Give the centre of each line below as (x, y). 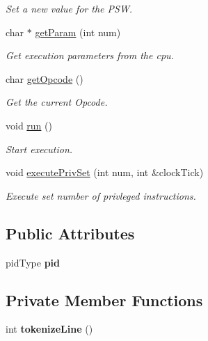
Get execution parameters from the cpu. (90, 55)
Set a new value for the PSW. (69, 8)
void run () (29, 125)
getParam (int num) (78, 32)
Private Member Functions (104, 300)
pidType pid (33, 262)
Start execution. (39, 149)
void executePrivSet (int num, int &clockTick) (105, 172)
